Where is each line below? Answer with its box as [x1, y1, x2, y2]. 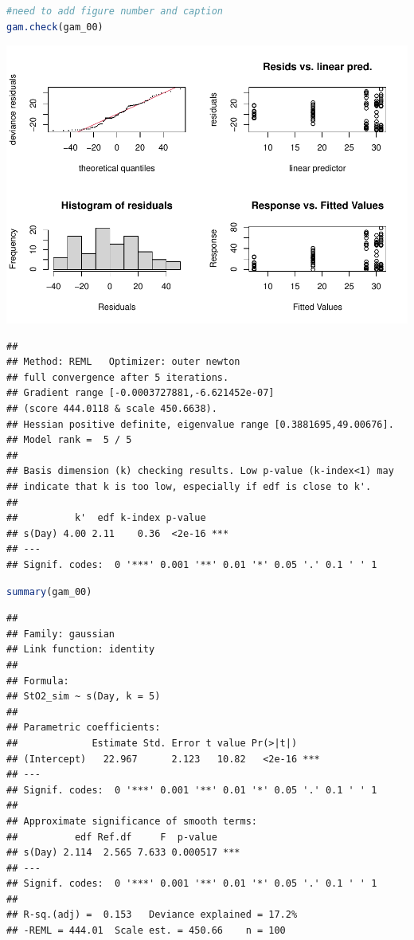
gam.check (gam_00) [6, 21, 103, 33]
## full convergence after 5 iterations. [6, 371, 229, 383]
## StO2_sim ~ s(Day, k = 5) [6, 691, 161, 703]
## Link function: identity [6, 644, 155, 656]
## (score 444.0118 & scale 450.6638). [6, 403, 217, 415]
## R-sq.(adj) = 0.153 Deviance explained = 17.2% [6, 909, 298, 921]
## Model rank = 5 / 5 [6, 434, 132, 446]
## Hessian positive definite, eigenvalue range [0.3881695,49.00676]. [6, 418, 394, 430]
